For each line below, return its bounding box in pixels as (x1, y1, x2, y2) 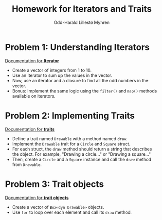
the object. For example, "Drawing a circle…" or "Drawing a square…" (12, 151, 151, 157)
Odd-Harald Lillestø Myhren (54, 19, 110, 25)
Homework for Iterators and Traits (12, 3, 152, 15)
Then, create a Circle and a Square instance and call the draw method (12, 156, 152, 162)
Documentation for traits (5, 126, 55, 132)
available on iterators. (12, 93, 56, 99)
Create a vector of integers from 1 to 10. (12, 67, 91, 73)
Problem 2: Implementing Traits (5, 110, 135, 121)
